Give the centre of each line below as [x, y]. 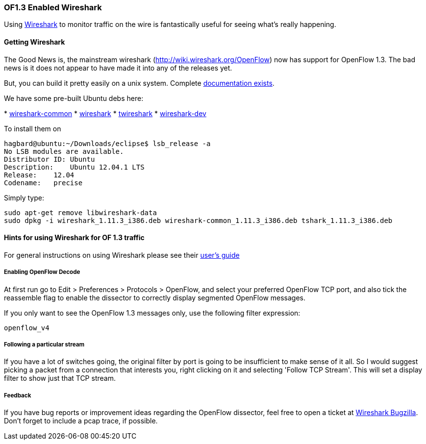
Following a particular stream [44, 344]
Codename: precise [43, 183]
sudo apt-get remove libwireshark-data [80, 212]
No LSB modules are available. [64, 151]
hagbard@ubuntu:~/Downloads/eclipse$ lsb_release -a [107, 143]
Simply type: [24, 197]
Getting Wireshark [35, 42]
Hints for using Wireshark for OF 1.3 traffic [74, 238]
